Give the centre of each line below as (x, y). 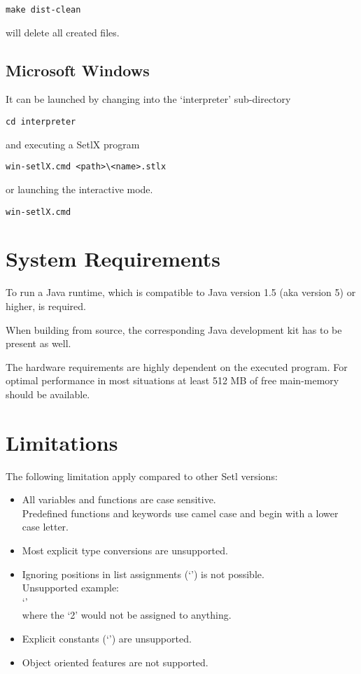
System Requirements (113, 259)
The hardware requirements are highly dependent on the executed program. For (177, 366)
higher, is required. (46, 306)
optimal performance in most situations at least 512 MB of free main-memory (172, 380)
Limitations (62, 442)
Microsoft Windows (78, 70)
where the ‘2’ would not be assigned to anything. (127, 615)
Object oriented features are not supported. (115, 662)
